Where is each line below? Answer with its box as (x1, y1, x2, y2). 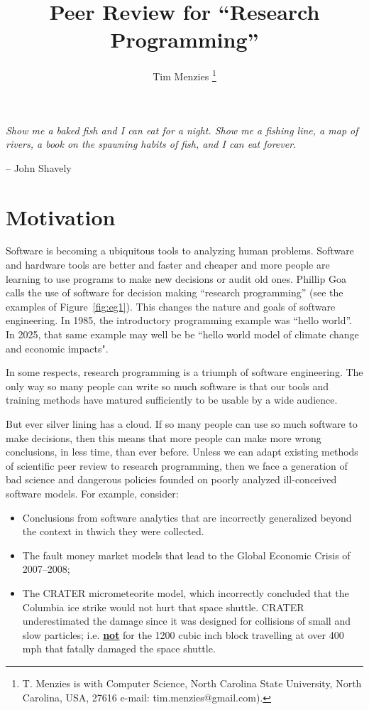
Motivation (6, 202, 116, 231)
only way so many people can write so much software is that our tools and (6, 378, 329, 393)
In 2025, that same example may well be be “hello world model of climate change (6, 327, 359, 342)
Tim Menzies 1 (153, 67, 216, 83)
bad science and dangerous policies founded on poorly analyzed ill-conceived (6, 472, 337, 487)
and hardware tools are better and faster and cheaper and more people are (6, 257, 330, 272)
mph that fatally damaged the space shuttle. (22, 641, 216, 656)
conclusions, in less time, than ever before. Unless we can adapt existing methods (6, 444, 358, 459)
